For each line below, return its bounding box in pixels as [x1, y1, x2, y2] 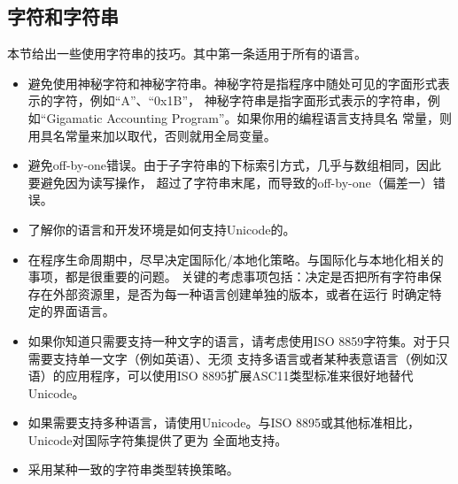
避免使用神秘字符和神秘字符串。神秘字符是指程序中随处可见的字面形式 [27, 73, 438, 92]
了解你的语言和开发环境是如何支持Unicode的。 [27, 219, 296, 238]
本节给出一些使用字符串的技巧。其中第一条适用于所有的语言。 [7, 44, 367, 63]
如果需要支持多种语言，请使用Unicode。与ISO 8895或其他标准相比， [27, 413, 420, 432]
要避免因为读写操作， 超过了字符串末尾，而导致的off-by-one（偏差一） [27, 173, 433, 191]
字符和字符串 [7, 3, 119, 30]
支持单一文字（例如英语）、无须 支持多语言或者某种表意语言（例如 [52, 349, 436, 367]
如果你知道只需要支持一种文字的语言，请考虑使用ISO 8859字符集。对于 [27, 331, 439, 350]
